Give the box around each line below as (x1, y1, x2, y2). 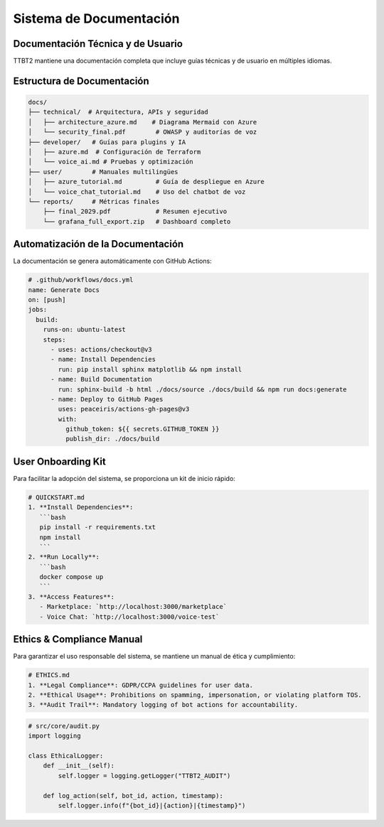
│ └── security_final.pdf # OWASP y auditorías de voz (28, 128, 257, 136)
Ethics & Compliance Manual (13, 633, 143, 646)
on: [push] (28, 296, 66, 304)
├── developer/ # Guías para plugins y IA (28, 138, 186, 146)
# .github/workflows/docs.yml (28, 276, 134, 284)
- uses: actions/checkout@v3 (50, 345, 152, 353)
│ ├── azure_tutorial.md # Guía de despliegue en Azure (28, 178, 265, 186)
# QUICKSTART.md (28, 493, 85, 501)
